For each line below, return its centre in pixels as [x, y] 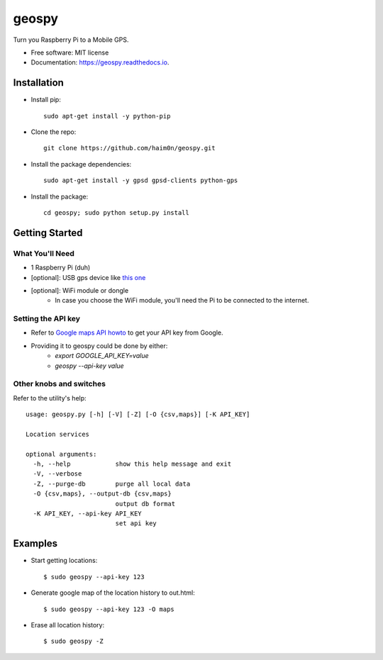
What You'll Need [44, 253]
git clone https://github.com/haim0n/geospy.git [129, 148]
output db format [145, 504]
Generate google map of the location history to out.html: [113, 593]
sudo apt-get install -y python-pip [107, 116]
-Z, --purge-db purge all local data [112, 483]
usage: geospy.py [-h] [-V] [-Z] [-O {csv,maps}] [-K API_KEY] [138, 414]
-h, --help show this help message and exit [132, 464]
